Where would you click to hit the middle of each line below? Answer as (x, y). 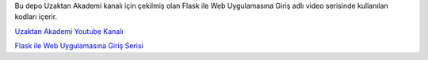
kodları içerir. (36, 17)
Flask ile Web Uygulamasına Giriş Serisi (79, 46)
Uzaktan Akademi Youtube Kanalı (69, 31)
